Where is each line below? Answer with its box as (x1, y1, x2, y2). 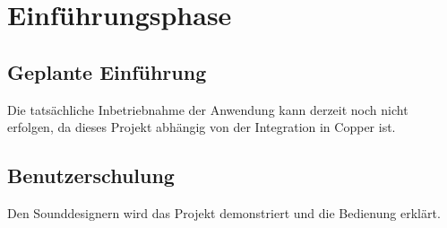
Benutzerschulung (7, 162, 175, 189)
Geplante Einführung (7, 57, 207, 85)
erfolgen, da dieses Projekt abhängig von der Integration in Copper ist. (7, 118, 396, 136)
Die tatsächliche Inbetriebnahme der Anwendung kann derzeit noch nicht (7, 100, 408, 118)
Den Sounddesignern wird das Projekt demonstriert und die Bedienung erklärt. (7, 203, 441, 222)
